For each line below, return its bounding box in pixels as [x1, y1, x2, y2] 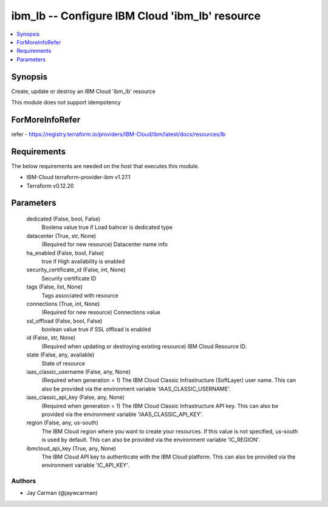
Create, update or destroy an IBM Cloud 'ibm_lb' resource [11, 87, 156, 95]
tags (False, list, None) [26, 283, 83, 291]
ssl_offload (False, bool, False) [26, 317, 103, 324]
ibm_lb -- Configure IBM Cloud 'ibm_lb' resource [11, 9, 261, 22]
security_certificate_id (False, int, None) [26, 266, 126, 273]
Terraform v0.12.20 [26, 182, 74, 189]
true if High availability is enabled [41, 257, 125, 265]
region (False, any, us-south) [26, 419, 98, 426]
